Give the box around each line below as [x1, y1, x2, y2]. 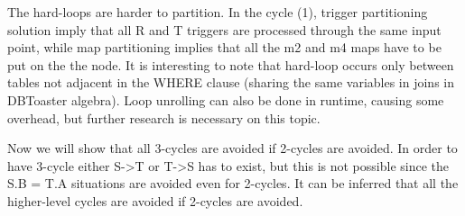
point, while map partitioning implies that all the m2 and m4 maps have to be [7, 38, 442, 57]
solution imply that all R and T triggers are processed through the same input [7, 20, 442, 39]
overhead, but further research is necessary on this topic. [7, 108, 321, 127]
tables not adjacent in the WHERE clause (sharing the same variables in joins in [7, 73, 455, 92]
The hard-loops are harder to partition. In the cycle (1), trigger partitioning [7, 3, 428, 21]
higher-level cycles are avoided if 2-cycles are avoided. [7, 191, 303, 210]
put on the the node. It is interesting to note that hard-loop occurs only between [7, 55, 454, 74]
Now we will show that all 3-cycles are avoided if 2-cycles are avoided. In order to [7, 139, 458, 157]
